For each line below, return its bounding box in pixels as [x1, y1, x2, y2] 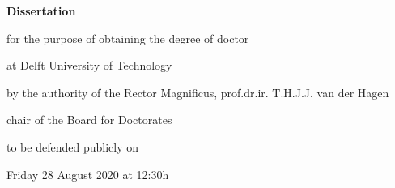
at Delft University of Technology [6, 57, 172, 74]
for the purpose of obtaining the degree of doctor [6, 29, 249, 46]
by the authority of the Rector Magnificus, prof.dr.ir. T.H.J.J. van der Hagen [6, 83, 389, 100]
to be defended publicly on [6, 138, 138, 155]
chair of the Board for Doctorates [6, 111, 172, 128]
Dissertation [6, 2, 76, 19]
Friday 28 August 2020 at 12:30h [6, 165, 169, 182]
